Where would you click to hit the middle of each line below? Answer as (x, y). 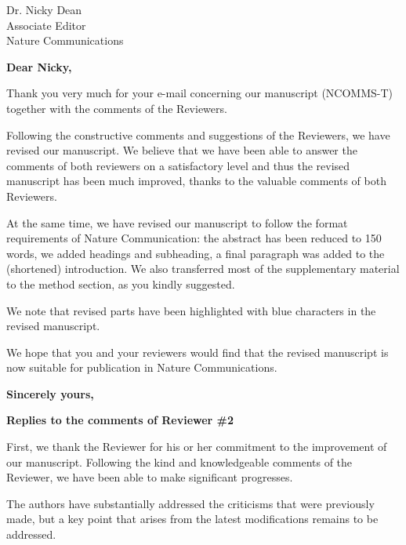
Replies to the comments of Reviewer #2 (120, 420)
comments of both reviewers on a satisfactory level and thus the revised (178, 165)
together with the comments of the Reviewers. (117, 108)
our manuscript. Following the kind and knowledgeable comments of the (179, 461)
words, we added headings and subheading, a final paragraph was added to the (196, 253)
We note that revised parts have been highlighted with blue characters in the (191, 310)
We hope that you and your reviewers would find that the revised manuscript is (198, 352)
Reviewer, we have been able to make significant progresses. (150, 477)
